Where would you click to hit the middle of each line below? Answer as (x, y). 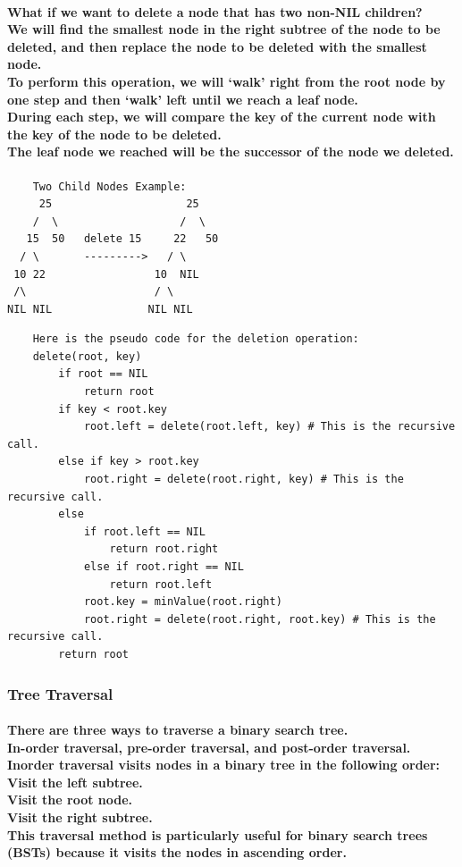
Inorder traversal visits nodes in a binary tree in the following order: (224, 765)
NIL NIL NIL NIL (100, 309)
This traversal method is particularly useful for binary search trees (218, 834)
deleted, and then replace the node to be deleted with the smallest (217, 46)
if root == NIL (103, 374)
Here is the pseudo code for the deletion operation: (196, 339)
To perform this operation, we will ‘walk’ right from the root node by (227, 81)
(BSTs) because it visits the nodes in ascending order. (177, 852)
